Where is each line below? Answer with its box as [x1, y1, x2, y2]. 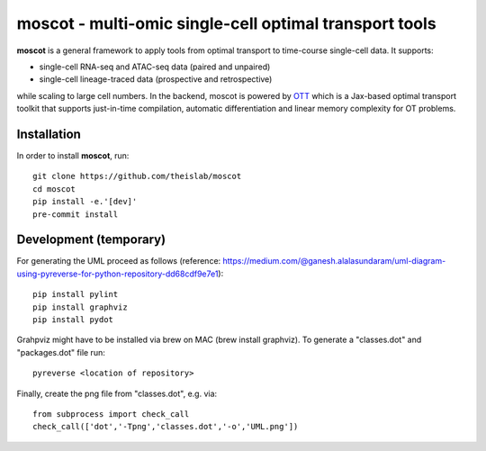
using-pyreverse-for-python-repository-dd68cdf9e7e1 [16, 268, 219, 279]
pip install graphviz [32, 302, 128, 312]
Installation [16, 126, 81, 141]
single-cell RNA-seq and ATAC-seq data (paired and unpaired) [39, 61, 271, 72]
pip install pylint [32, 289, 119, 300]
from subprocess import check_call [32, 410, 190, 419]
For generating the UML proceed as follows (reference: [16, 256, 221, 266]
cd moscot [32, 184, 76, 194]
